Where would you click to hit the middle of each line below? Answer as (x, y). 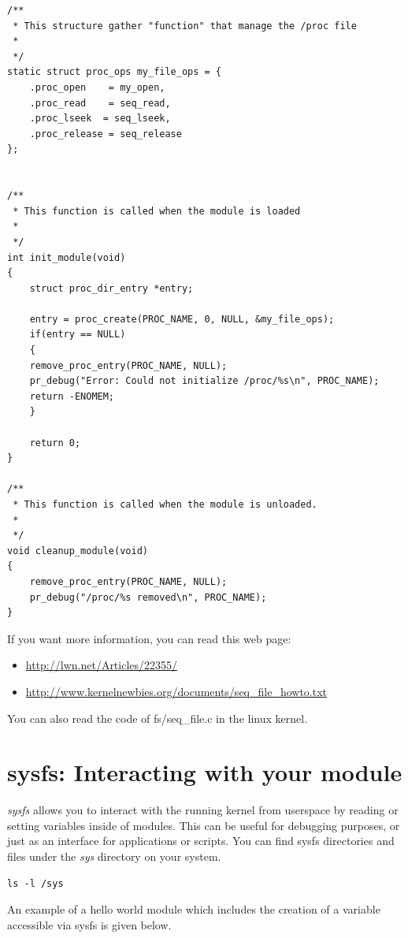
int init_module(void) (67, 257)
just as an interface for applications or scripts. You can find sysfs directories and (201, 841)
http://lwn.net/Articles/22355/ (102, 665)
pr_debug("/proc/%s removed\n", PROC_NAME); (148, 597)
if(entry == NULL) (78, 335)
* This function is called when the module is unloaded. (165, 504)
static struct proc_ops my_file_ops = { (115, 72)
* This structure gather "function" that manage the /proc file (185, 26)
